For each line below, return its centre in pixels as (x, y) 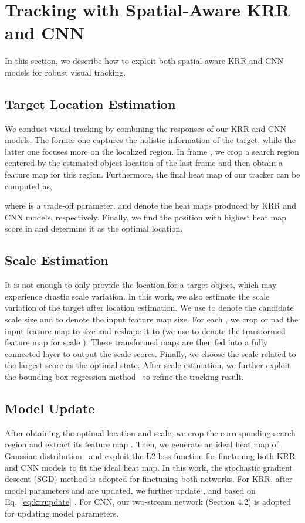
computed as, (28, 186)
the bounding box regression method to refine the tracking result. (124, 376)
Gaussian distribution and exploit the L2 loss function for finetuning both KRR (150, 455)
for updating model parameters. (62, 513)
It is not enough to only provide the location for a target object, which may (141, 285)
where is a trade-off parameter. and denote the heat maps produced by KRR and (150, 206)
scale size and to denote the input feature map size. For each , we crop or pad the (152, 319)
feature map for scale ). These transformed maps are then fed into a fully (136, 342)
